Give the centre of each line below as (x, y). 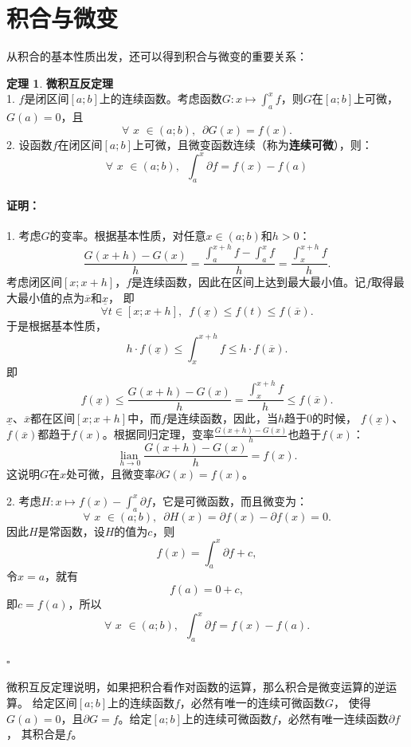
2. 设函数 (29, 144)
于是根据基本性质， (57, 325)
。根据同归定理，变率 (158, 434)
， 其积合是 (36, 734)
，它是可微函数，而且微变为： (230, 500)
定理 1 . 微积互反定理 (60, 83)
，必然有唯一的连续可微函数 (252, 703)
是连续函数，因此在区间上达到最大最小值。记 (249, 282)
